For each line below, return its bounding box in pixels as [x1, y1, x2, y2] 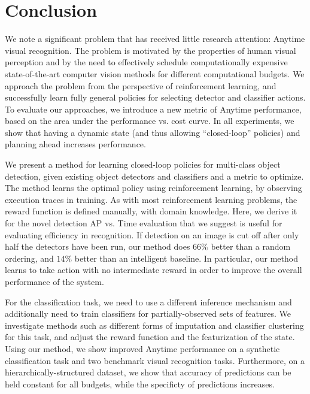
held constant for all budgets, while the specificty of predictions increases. [5, 377, 275, 390]
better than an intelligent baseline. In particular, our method [74, 251, 298, 264]
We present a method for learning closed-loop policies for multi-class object [5, 158, 281, 171]
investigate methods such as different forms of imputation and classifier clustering [5, 319, 304, 331]
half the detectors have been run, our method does [5, 240, 190, 253]
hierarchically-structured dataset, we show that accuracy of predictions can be [5, 366, 291, 378]
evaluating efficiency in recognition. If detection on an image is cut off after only [5, 228, 299, 241]
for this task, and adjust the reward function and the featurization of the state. [5, 331, 295, 343]
